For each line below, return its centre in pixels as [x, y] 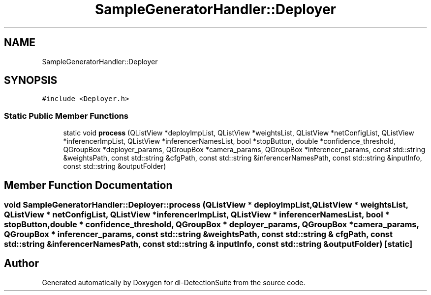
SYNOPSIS [31, 80]
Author [21, 264]
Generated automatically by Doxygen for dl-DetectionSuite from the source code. [174, 282]
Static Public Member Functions [66, 116]
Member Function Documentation [88, 185]
